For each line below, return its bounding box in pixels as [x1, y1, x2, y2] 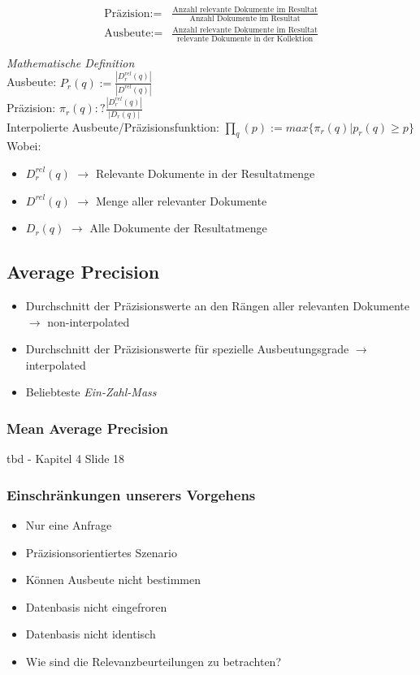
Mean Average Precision [6, 418, 169, 438]
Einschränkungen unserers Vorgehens [6, 484, 256, 504]
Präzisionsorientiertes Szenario [25, 543, 177, 560]
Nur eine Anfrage [25, 516, 112, 533]
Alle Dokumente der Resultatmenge [89, 219, 267, 236]
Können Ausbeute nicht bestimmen [25, 571, 201, 588]
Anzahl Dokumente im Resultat [189, 14, 301, 23]
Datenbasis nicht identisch [25, 625, 156, 643]
